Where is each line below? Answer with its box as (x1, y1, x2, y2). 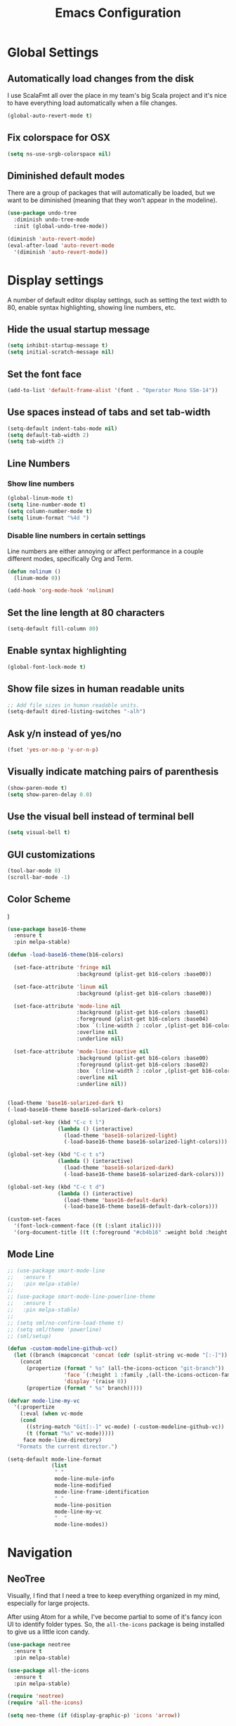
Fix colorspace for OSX (7, 132, 111, 144)
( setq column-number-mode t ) (7, 508, 93, 515)
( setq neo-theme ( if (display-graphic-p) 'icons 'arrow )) (7, 1712, 181, 1719)
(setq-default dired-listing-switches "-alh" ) (7, 708, 146, 715)
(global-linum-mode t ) (7, 494, 74, 501)
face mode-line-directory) (22, 1436, 102, 1444)
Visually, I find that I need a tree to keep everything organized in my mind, (7, 1592, 221, 1600)
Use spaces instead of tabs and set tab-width (7, 406, 211, 418)
